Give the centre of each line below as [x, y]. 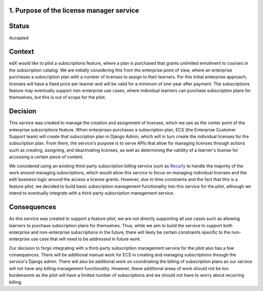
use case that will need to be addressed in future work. [86, 239]
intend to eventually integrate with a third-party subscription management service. [92, 193]
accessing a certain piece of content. [46, 157]
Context [21, 52]
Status [19, 26]
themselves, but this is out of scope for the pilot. [57, 97]
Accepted [19, 38]
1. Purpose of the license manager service [74, 10]
